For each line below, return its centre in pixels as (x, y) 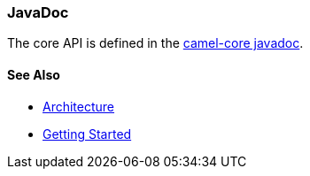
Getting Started (87, 134)
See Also (34, 74)
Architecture (79, 106)
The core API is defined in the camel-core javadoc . (155, 43)
